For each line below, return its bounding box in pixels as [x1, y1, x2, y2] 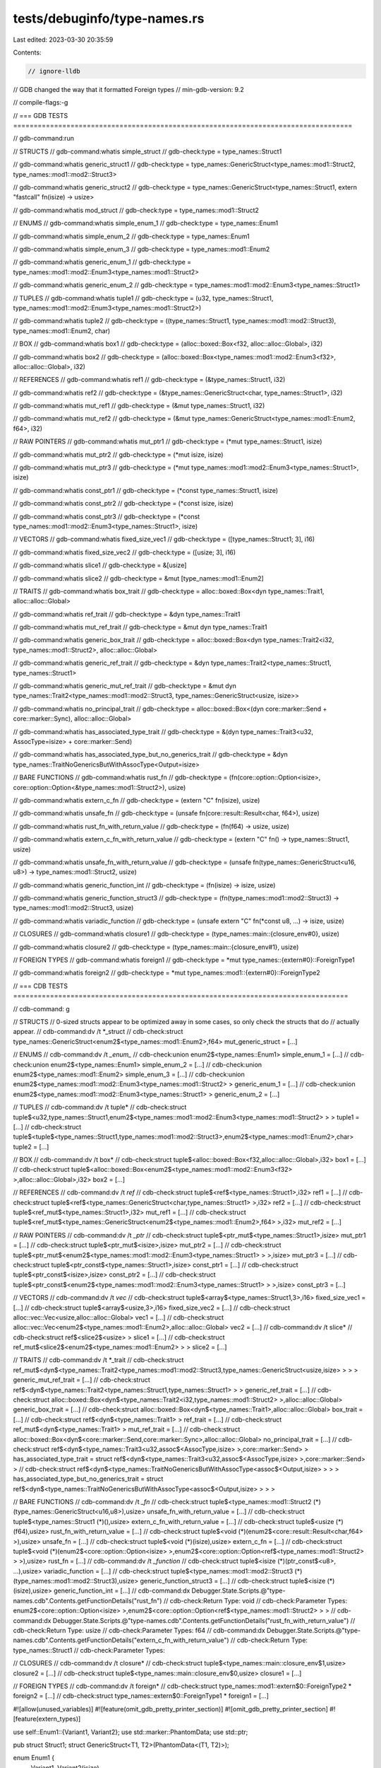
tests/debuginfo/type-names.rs [13, 11, 205, 26]
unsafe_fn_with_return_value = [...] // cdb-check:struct [147, 1507, 305, 1516]
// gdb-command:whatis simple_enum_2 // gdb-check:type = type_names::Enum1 [13, 232, 250, 240]
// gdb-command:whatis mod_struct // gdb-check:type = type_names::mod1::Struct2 [13, 206, 259, 214]
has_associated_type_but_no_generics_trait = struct [13, 1475, 164, 1483]
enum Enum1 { [13, 1754, 55, 1762]
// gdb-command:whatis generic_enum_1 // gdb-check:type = [13, 258, 192, 267]
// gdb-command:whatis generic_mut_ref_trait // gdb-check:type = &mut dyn [13, 682, 236, 690]
